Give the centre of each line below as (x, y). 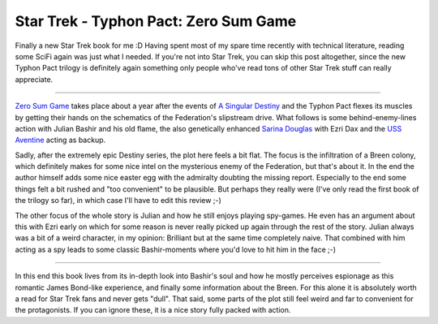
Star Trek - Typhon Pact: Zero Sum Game (156, 21)
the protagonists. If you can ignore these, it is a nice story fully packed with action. (153, 310)
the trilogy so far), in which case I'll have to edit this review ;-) (118, 201)
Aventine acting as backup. (60, 140)
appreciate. (34, 79)
